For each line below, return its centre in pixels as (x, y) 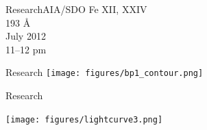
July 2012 (26, 36)
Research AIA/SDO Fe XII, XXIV (76, 9)
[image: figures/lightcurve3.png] (84, 119)
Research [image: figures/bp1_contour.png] (105, 72)
